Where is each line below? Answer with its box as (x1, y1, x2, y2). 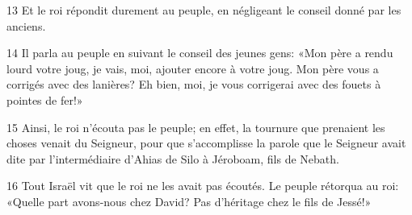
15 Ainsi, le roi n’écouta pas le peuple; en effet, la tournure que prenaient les (6, 118, 385, 135)
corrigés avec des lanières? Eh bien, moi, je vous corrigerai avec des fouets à (6, 76, 381, 93)
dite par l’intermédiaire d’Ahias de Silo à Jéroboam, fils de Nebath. (6, 150, 339, 167)
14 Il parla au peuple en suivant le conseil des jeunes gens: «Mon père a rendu (6, 44, 393, 61)
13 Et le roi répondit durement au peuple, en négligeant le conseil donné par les (6, 2, 401, 18)
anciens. (6, 17, 46, 34)
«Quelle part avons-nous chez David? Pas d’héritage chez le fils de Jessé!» (6, 192, 372, 209)
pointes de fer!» (6, 91, 83, 108)
